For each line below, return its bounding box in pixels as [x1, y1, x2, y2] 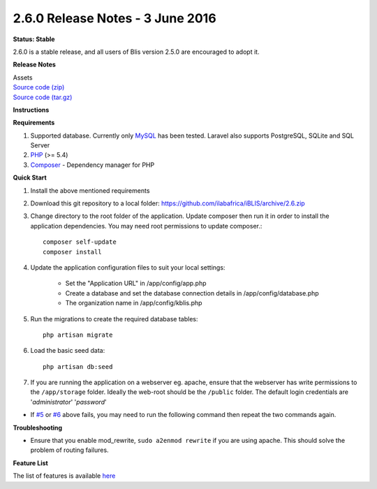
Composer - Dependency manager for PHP [30, 161, 155, 169]
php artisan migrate [43, 330, 113, 339]
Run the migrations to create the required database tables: [30, 314, 198, 323]
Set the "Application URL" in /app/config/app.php [65, 279, 207, 288]
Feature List [13, 458, 48, 467]
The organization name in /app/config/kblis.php [65, 299, 202, 307]
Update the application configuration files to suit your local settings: [30, 263, 226, 272]
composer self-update [43, 238, 117, 246]
